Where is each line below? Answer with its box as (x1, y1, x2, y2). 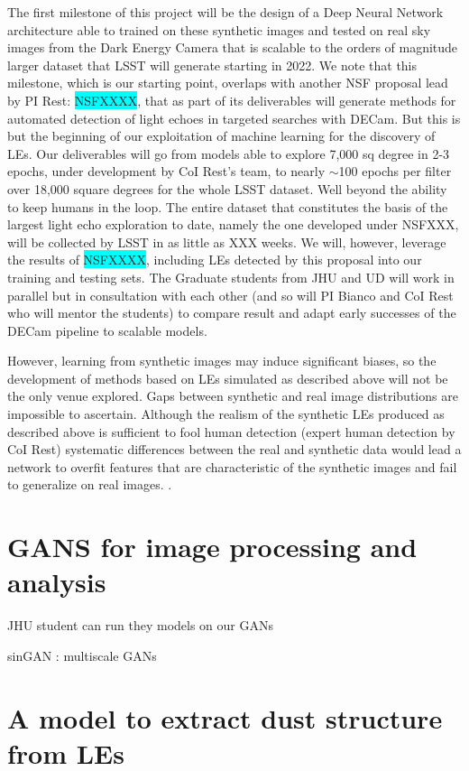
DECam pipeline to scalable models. (7, 320, 207, 339)
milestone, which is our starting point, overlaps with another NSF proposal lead (7, 73, 448, 92)
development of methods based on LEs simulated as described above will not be (7, 368, 448, 387)
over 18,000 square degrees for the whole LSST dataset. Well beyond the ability (7, 179, 447, 198)
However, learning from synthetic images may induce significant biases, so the (7, 351, 437, 370)
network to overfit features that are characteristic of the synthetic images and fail (7, 457, 457, 476)
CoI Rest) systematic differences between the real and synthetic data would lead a (7, 440, 462, 459)
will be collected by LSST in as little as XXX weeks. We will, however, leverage (7, 232, 446, 251)
